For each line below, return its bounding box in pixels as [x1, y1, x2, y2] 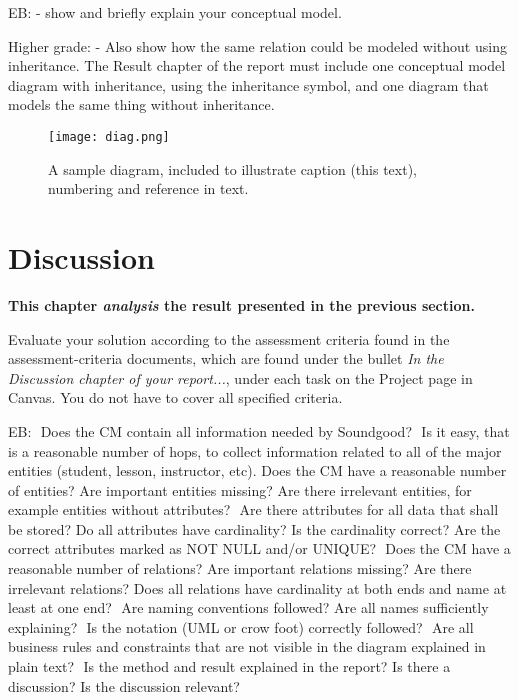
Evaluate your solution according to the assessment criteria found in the [8, 328, 450, 349]
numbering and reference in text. [48, 178, 249, 199]
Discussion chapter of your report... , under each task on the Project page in [8, 367, 473, 388]
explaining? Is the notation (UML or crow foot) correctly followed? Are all [8, 616, 474, 637]
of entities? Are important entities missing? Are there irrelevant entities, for [8, 479, 472, 500]
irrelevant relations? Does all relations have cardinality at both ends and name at [8, 577, 507, 598]
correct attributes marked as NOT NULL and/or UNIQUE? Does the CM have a [8, 538, 511, 559]
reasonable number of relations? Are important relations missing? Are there [8, 558, 472, 579]
